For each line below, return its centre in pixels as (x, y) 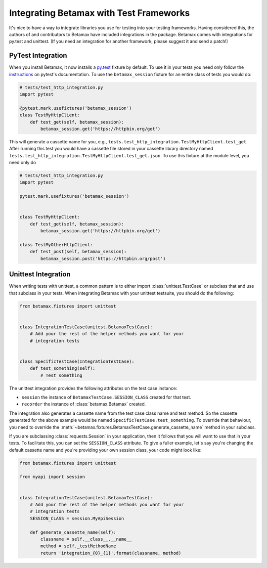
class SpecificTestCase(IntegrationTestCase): (77, 361)
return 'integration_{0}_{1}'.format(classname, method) (111, 553)
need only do (23, 163)
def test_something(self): (63, 369)
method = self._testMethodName (78, 546)
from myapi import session (52, 477)
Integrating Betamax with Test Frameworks (99, 13)
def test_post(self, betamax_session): (78, 252)
